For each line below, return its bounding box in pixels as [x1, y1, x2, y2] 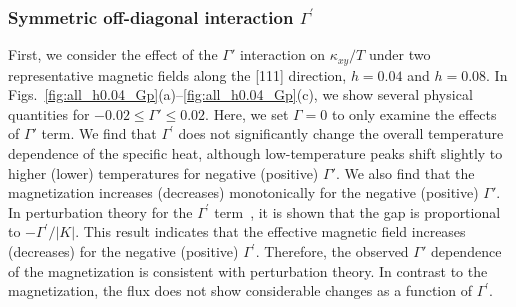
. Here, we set [205, 103, 289, 124]
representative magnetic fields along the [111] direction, [8, 64, 347, 85]
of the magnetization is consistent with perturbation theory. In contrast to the [8, 260, 488, 281]
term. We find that [41, 123, 157, 144]
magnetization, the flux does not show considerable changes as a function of [8, 280, 472, 301]
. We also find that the [335, 162, 475, 183]
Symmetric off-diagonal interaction [8, 4, 294, 29]
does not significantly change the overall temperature [178, 123, 504, 144]
